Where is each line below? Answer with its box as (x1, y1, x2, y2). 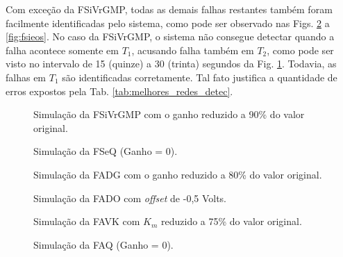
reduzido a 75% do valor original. (161, 214, 302, 229)
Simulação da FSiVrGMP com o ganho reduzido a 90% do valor (33, 107, 305, 122)
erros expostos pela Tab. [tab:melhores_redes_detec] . (6, 83, 233, 98)
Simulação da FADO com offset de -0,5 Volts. (33, 190, 227, 205)
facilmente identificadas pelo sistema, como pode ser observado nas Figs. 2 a (6, 15, 330, 30)
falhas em (6, 69, 47, 84)
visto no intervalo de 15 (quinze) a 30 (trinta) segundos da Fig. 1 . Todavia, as (6, 56, 337, 71)
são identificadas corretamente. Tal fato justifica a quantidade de (62, 69, 337, 84)
